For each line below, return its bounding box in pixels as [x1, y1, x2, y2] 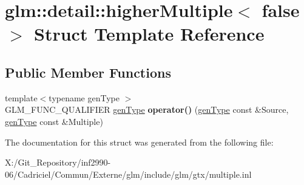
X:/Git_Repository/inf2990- [5, 156, 111, 169]
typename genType [49, 91, 120, 104]
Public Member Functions [5, 62, 171, 81]
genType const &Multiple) [5, 115, 103, 127]
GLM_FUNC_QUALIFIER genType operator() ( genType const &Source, [5, 103, 289, 116]
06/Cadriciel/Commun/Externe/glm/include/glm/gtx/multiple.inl [5, 167, 252, 180]
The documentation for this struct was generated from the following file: [5, 135, 274, 148]
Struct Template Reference [34, 21, 265, 46]
